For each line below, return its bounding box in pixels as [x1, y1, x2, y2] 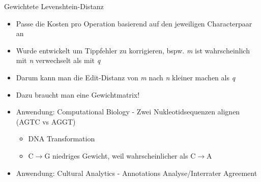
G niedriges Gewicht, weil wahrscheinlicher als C [44, 150, 196, 161]
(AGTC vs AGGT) [16, 116, 76, 127]
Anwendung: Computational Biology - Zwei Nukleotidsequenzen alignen [16, 106, 240, 117]
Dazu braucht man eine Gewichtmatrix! [16, 89, 140, 100]
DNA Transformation [28, 133, 95, 144]
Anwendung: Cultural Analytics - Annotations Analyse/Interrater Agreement [16, 167, 257, 178]
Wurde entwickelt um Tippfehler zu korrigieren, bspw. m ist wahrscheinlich [16, 45, 250, 55]
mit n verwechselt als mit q [16, 55, 101, 66]
